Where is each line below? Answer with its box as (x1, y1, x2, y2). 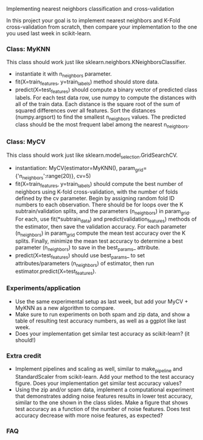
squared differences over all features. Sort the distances (15, 107, 156, 114)
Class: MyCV (6, 137, 46, 146)
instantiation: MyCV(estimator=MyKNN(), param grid (15, 165, 144, 173)
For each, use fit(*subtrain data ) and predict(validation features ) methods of (15, 215, 197, 224)
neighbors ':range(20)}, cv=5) (22, 172, 92, 181)
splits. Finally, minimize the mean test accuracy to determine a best (15, 237, 183, 245)
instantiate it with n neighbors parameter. (15, 70, 112, 79)
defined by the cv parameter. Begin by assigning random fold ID (15, 194, 175, 202)
